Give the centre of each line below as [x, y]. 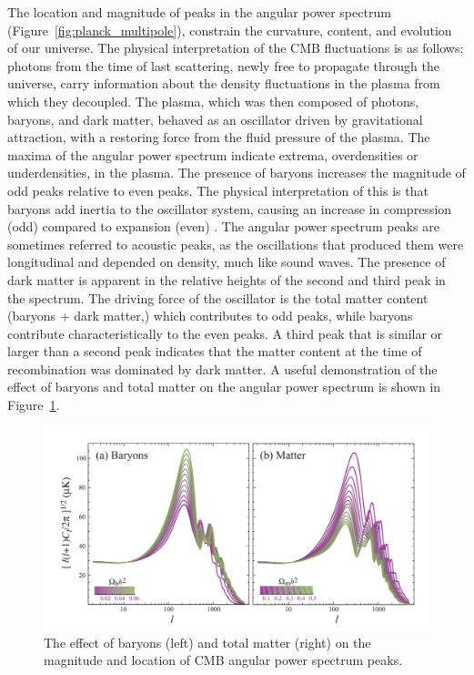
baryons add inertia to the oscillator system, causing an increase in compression [230, 208]
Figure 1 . [34, 405]
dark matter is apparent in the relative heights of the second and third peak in [227, 279]
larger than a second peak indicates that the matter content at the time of [215, 351]
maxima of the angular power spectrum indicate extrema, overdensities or [213, 154]
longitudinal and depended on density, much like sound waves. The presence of [227, 262]
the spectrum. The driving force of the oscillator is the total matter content [218, 297]
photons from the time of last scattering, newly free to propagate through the [223, 65]
